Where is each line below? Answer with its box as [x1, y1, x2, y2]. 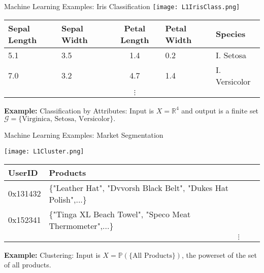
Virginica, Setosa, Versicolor [22, 115, 110, 123]
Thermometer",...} [49, 219, 114, 231]
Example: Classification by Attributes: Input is [4, 105, 154, 115]
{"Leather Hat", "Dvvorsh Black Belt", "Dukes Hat [49, 181, 228, 193]
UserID [8, 166, 38, 178]
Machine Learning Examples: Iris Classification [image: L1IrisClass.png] [4, 1, 240, 11]
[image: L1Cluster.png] [4, 147, 84, 155]
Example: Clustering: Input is [4, 249, 101, 260]
